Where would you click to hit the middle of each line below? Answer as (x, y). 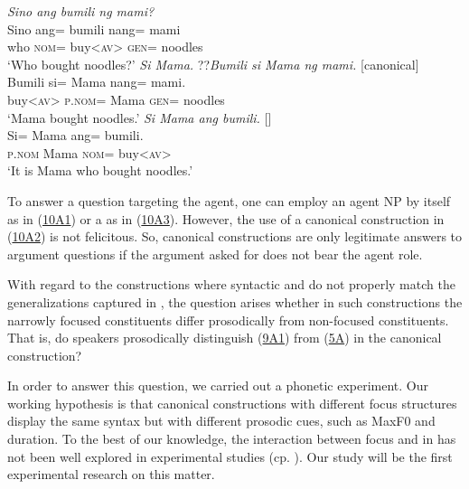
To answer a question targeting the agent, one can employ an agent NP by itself (229, 200)
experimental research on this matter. (111, 474)
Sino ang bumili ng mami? (81, 11)
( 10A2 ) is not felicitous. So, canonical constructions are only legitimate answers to (235, 236)
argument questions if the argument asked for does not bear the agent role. (215, 254)
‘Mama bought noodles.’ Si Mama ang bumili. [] (140, 117)
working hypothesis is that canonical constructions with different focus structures (232, 403)
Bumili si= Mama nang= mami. (97, 82)
